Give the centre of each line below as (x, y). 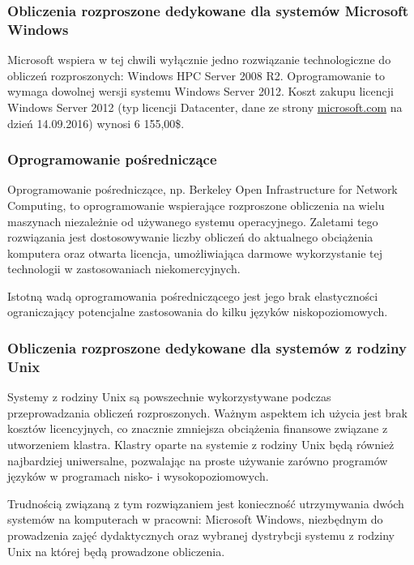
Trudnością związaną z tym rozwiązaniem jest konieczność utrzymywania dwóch (206, 503)
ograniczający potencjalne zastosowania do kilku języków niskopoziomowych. (198, 312)
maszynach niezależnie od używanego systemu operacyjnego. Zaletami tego (193, 221)
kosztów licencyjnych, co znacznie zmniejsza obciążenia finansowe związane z (198, 428)
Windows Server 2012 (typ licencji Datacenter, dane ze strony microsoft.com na (205, 107)
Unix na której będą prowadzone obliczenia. (116, 551)
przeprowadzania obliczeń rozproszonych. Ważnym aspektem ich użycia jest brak (207, 412)
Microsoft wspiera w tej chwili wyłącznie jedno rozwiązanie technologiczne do (199, 60)
